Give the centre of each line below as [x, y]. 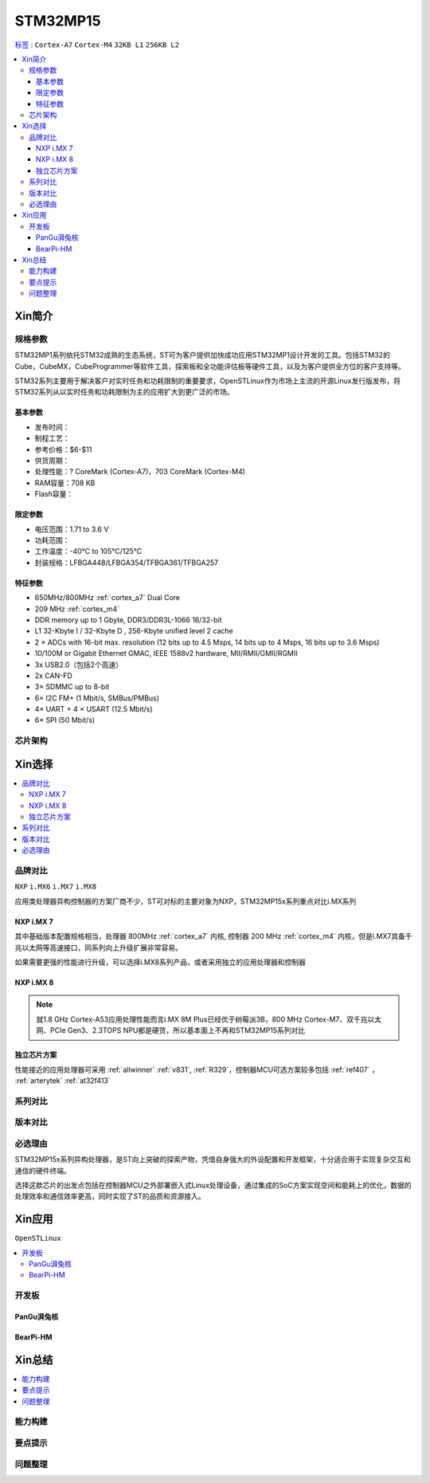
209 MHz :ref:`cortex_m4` [77, 609]
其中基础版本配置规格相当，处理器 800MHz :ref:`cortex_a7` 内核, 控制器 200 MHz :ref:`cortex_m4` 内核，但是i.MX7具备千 [214, 936]
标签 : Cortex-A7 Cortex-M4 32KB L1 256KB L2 [97, 45]
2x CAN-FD [54, 675]
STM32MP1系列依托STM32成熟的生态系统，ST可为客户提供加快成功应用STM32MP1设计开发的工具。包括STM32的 [202, 355]
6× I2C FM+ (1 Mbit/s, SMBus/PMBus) [97, 698]
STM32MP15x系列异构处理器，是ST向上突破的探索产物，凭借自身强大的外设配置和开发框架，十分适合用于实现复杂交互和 [213, 1159]
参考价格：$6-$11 [63, 449]
